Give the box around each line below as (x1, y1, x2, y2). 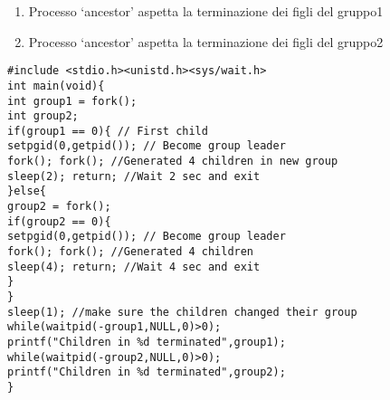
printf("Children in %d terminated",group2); (7, 366, 286, 379)
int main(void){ (7, 79, 105, 92)
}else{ (7, 185, 46, 198)
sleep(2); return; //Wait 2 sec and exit (7, 169, 261, 183)
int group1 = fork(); (7, 94, 138, 108)
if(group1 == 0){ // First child (7, 124, 208, 138)
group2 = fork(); (7, 200, 111, 214)
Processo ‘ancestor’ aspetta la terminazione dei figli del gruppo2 (28, 32, 384, 51)
